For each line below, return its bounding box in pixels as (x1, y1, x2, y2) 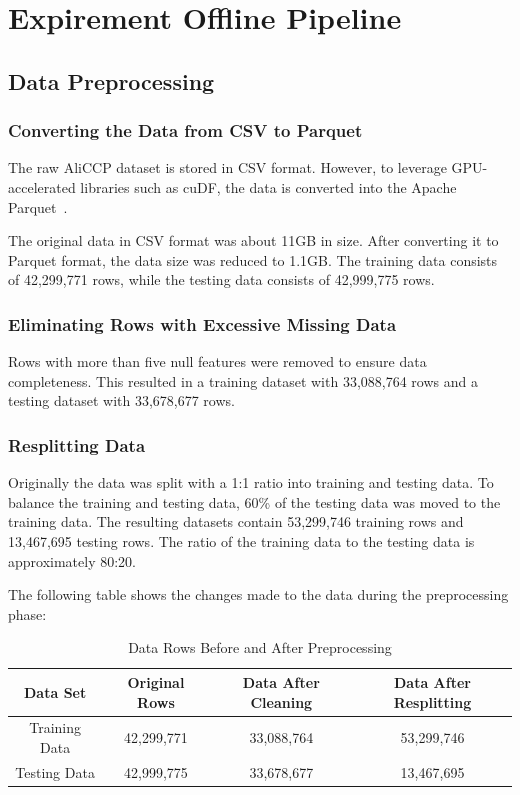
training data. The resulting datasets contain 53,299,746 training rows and (8, 511, 464, 532)
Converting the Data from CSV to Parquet (8, 118, 363, 143)
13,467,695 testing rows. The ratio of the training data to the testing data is (8, 530, 475, 551)
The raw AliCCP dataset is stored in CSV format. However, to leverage (8, 157, 447, 178)
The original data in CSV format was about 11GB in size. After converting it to (8, 230, 499, 251)
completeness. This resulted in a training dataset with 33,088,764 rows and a (8, 370, 478, 391)
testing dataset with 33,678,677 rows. (8, 390, 235, 411)
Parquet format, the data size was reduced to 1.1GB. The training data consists (8, 249, 498, 270)
